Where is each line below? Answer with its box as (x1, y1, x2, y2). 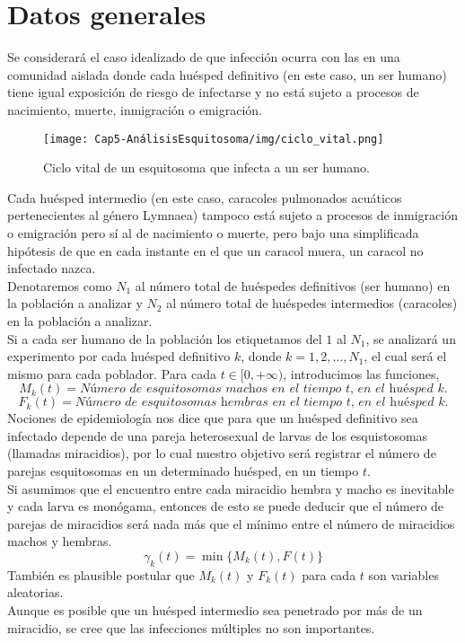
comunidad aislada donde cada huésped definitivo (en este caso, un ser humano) (7, 65, 447, 84)
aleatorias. (7, 583, 64, 602)
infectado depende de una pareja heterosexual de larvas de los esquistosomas (7, 426, 428, 445)
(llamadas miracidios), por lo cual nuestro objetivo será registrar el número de (7, 444, 436, 462)
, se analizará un (365, 329, 456, 348)
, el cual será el (364, 347, 447, 366)
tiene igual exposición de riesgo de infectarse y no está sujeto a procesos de (7, 83, 419, 101)
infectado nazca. (7, 259, 96, 277)
